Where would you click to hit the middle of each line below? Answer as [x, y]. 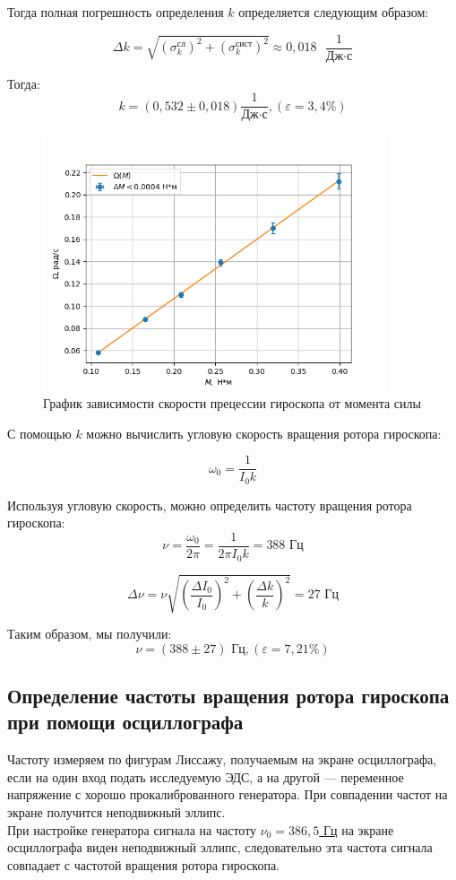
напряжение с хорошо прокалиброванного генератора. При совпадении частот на [228, 794]
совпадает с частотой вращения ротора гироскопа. [144, 864]
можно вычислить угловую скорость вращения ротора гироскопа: [264, 433]
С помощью [39, 433]
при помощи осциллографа [125, 722]
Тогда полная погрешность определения [116, 12]
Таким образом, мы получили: [90, 634]
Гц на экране [358, 829]
